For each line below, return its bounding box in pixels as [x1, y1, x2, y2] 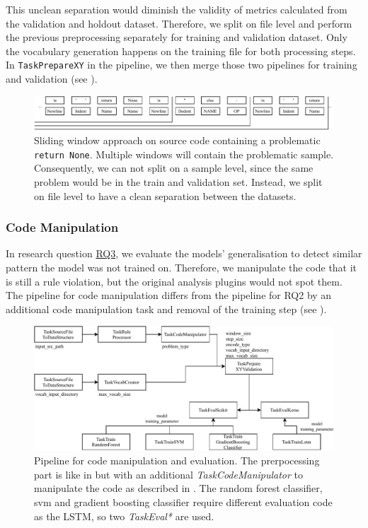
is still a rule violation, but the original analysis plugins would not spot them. [6, 274, 343, 288]
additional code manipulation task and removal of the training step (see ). [6, 301, 327, 316]
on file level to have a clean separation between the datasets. [34, 188, 297, 203]
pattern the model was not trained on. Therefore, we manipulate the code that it [6, 259, 357, 274]
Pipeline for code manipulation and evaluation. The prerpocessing [34, 453, 320, 468]
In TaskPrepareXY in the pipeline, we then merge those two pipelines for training [6, 57, 357, 72]
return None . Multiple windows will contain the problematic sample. [34, 146, 334, 161]
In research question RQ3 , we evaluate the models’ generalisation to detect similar [6, 246, 362, 261]
